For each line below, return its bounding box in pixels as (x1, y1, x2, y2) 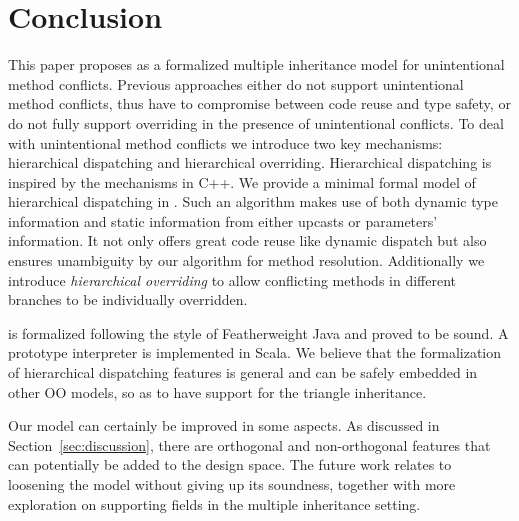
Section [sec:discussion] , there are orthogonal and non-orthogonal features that (8, 434, 491, 455)
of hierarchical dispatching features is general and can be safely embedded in (8, 362, 478, 383)
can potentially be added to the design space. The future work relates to (8, 454, 452, 475)
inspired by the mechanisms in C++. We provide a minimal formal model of (8, 171, 476, 192)
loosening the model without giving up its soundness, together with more (8, 474, 456, 494)
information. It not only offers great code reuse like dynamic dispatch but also (8, 230, 487, 251)
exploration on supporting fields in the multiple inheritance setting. (8, 493, 421, 514)
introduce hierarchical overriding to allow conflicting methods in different (8, 269, 457, 290)
